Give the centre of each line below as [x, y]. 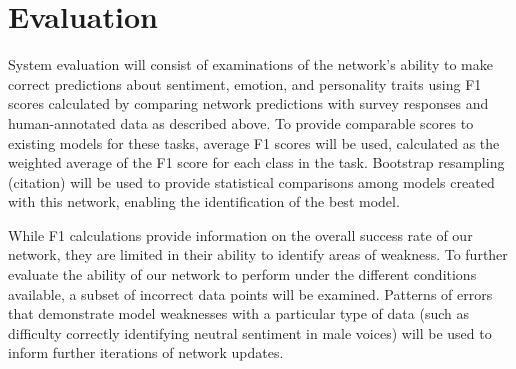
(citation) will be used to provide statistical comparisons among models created [251, 181]
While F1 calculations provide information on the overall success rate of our [240, 234]
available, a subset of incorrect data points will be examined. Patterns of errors [250, 293]
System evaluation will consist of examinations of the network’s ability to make [250, 64]
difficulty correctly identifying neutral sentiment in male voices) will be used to [250, 332]
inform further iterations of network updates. [146, 352]
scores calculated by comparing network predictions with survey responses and [248, 103]
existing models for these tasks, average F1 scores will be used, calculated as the [254, 142]
